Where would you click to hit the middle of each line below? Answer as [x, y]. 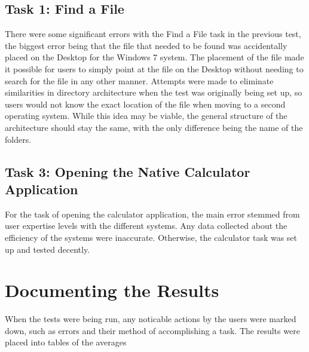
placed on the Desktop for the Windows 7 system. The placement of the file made [154, 57]
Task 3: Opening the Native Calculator [128, 171]
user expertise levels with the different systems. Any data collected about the [146, 226]
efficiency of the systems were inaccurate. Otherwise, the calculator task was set [151, 237]
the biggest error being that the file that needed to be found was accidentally [146, 45]
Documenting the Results [112, 290]
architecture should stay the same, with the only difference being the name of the [154, 127]
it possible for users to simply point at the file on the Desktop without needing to [154, 68]
